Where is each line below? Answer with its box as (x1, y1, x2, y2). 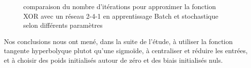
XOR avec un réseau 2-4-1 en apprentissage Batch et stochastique (23, 11, 219, 21)
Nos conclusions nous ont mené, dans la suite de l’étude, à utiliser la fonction (4, 36, 233, 46)
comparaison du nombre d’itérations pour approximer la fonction (23, 1, 216, 11)
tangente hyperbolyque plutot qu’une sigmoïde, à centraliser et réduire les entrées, (4, 45, 248, 56)
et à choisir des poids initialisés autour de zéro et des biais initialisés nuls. (4, 55, 223, 65)
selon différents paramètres (23, 20, 103, 30)
